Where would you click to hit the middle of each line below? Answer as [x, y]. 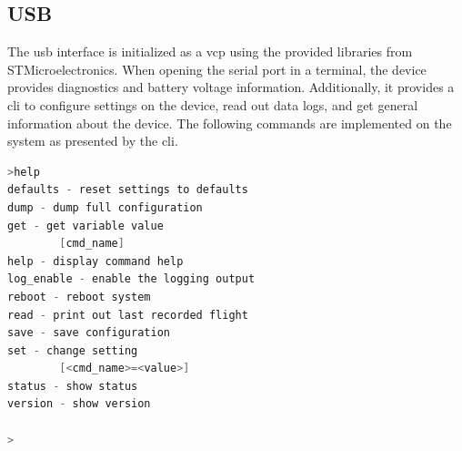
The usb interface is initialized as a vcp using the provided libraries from [210, 51]
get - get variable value [85, 225]
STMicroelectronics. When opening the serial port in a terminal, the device [217, 69]
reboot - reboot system [79, 297]
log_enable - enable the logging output [131, 279]
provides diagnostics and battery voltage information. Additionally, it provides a [231, 87]
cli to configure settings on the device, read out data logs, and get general [213, 104]
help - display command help [95, 261]
